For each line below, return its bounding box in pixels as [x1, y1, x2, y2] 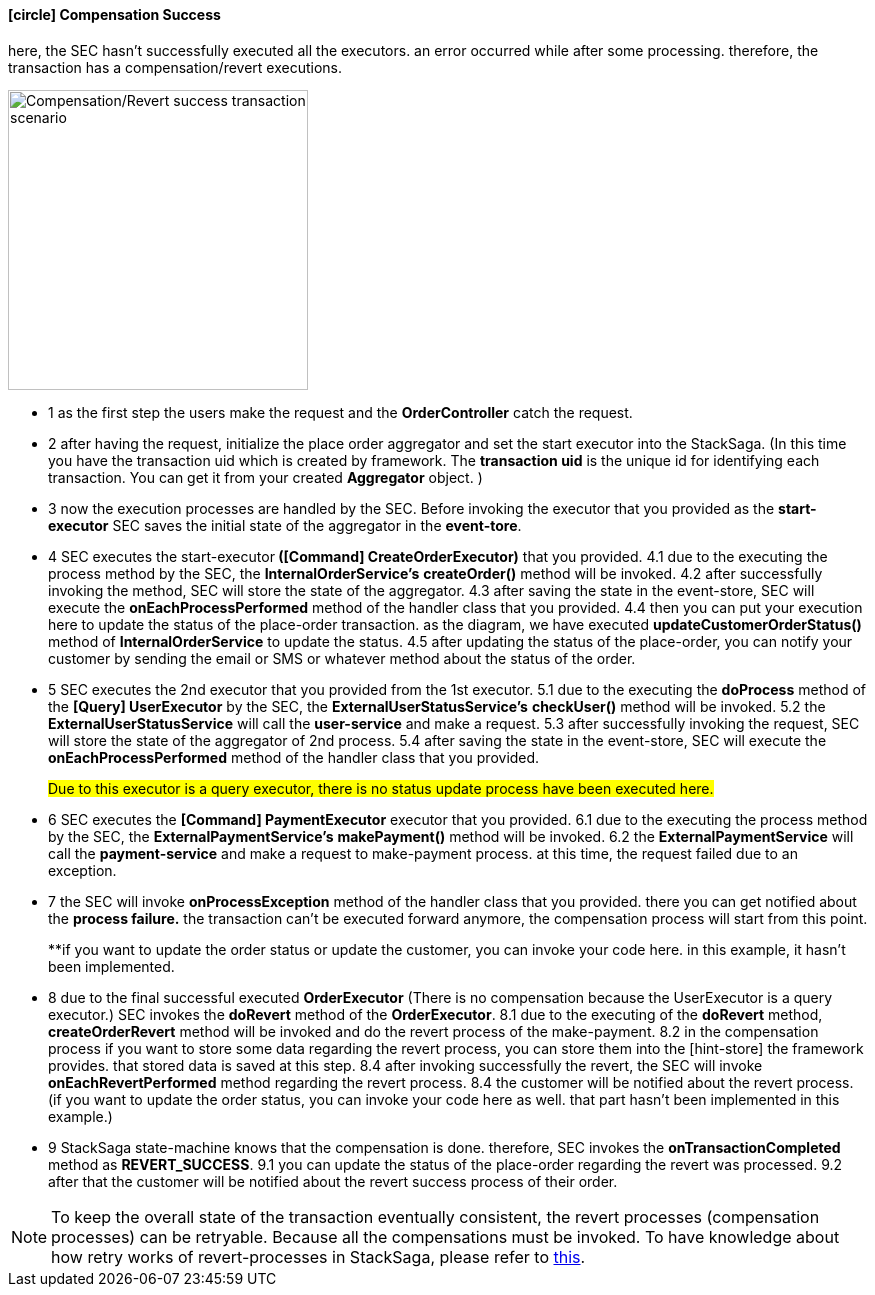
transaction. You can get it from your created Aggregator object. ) [48, 468, 483, 486]
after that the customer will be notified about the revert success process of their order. [48, 1172, 618, 1190]
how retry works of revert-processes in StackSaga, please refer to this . [51, 1246, 586, 1267]
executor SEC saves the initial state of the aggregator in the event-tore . [48, 516, 522, 534]
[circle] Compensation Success [8, 6, 221, 23]
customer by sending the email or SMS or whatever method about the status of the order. [48, 649, 636, 667]
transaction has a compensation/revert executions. [8, 58, 343, 76]
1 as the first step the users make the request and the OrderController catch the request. [48, 403, 633, 421]
